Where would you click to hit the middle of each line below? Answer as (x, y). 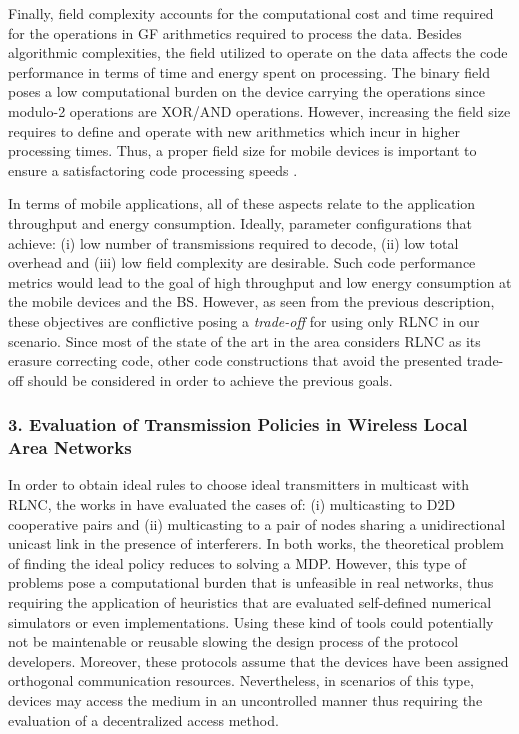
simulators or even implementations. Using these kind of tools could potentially (251, 621)
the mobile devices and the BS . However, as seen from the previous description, (251, 301)
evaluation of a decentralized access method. (143, 719)
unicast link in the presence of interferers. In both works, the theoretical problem (256, 543)
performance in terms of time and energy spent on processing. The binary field (249, 71)
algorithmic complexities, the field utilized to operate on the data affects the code (258, 52)
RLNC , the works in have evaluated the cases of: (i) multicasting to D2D (232, 504)
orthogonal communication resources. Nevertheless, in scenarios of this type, (241, 680)
